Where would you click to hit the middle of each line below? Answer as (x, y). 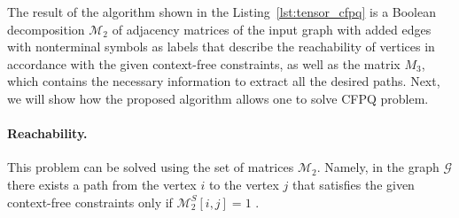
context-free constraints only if (90, 202)
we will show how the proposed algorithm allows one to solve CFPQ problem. (218, 98)
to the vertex (244, 184)
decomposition (46, 29)
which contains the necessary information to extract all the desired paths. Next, (224, 81)
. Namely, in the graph (378, 167)
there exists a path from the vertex (102, 184)
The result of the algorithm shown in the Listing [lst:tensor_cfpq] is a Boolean (222, 12)
